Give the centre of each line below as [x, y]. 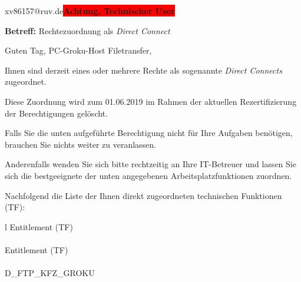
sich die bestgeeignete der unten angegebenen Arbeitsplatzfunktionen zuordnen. [148, 175]
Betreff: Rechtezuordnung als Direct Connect [87, 30]
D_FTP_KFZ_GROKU [50, 273]
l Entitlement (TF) [39, 226]
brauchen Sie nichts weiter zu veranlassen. [80, 144]
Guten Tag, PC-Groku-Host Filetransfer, [78, 50]
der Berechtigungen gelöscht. [56, 113]
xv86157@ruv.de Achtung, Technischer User [90, 11]
